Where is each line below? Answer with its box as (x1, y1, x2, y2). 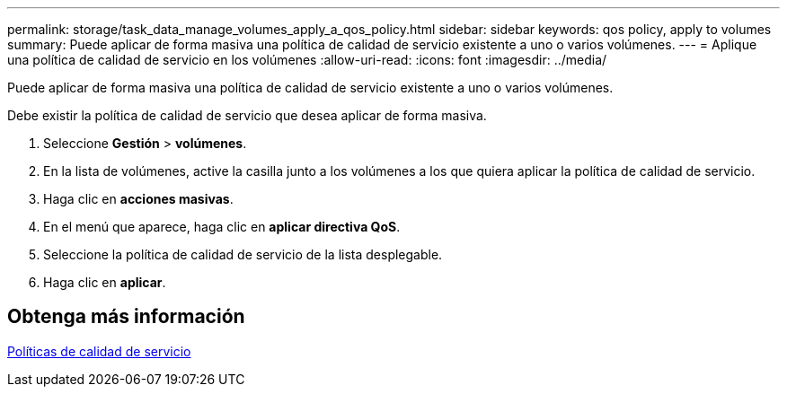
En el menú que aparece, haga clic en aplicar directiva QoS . (43, 219, 401, 234)
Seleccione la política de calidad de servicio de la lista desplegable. (43, 247, 443, 262)
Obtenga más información (7, 305, 245, 328)
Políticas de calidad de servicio (7, 343, 191, 359)
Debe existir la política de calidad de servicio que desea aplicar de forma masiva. (7, 108, 487, 123)
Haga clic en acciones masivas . (43, 191, 234, 206)
